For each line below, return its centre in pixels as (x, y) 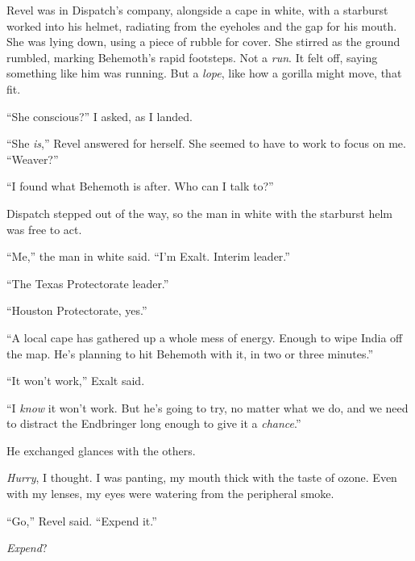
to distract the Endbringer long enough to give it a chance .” (154, 423)
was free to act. (44, 229)
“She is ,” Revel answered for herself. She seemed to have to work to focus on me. (206, 143)
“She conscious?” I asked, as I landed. (100, 116)
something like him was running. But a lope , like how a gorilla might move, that (204, 73)
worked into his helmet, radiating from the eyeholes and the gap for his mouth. (202, 25)
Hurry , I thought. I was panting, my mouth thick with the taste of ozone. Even (202, 477)
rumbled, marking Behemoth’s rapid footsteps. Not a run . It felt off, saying (192, 57)
